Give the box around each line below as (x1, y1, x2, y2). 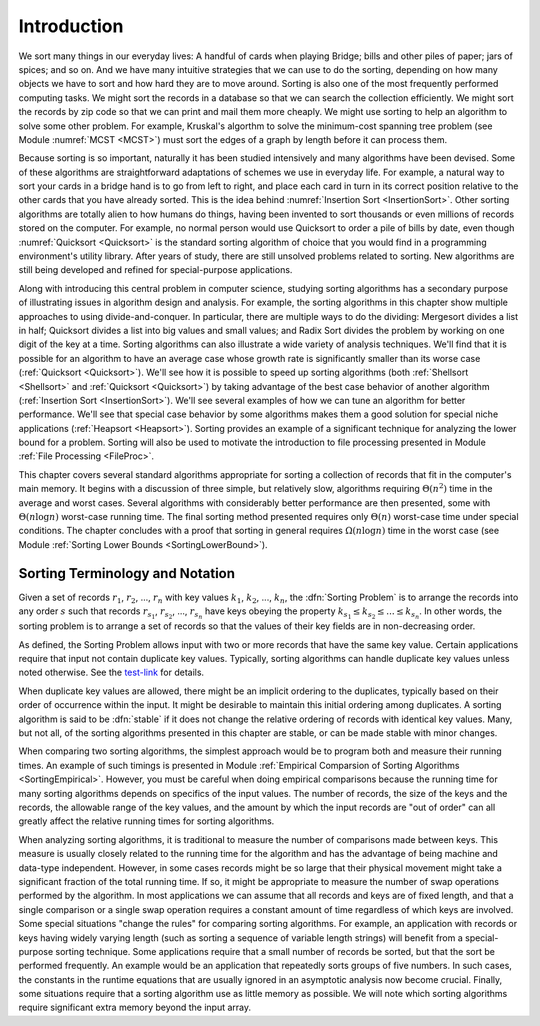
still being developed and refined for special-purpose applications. (18, 264, 293, 276)
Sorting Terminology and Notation (18, 565, 235, 582)
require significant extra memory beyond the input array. (18, 1001, 252, 1014)
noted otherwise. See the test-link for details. (18, 666, 205, 679)
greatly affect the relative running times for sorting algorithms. (18, 815, 275, 827)
